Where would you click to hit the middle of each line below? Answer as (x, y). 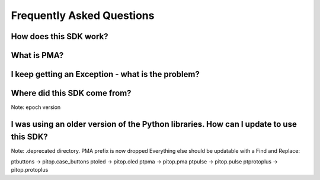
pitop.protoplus (30, 170)
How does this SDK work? (60, 36)
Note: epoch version (36, 107)
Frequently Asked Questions (83, 15)
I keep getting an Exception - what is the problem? (105, 74)
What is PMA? (37, 55)
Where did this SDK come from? (71, 93)
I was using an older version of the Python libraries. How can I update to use (154, 124)
